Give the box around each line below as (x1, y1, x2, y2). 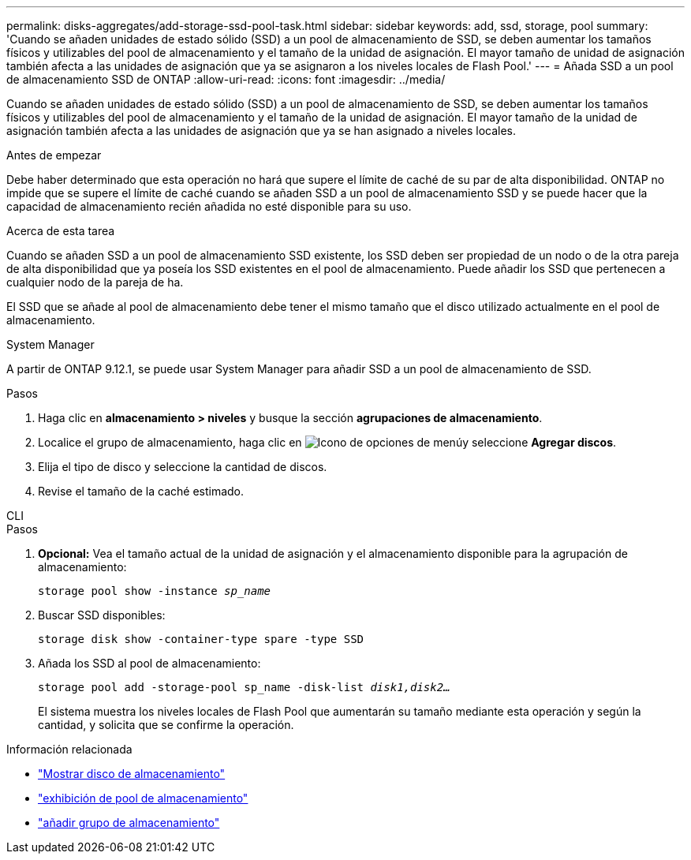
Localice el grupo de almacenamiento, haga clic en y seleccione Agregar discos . (38, 436, 617, 449)
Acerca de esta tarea (6, 224, 115, 237)
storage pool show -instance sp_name (38, 585, 271, 597)
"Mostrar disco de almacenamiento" (38, 767, 226, 780)
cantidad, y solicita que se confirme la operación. (38, 718, 294, 731)
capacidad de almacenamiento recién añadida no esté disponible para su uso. (6, 200, 412, 213)
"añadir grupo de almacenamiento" (38, 816, 220, 829)
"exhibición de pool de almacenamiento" (38, 791, 248, 805)
